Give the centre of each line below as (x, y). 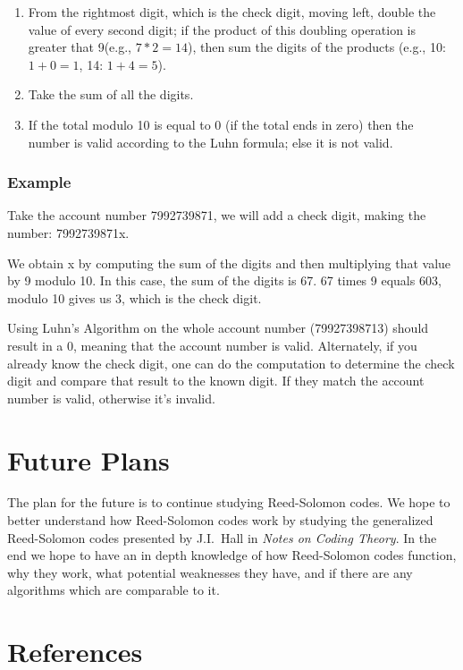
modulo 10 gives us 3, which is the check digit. (135, 297)
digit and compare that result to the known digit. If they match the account (216, 381)
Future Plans (88, 459)
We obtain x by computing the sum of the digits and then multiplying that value (229, 263)
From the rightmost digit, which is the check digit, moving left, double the (232, 12)
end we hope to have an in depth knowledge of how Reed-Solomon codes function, (232, 555)
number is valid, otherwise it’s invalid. (111, 398)
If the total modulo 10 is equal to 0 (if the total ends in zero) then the (221, 124)
